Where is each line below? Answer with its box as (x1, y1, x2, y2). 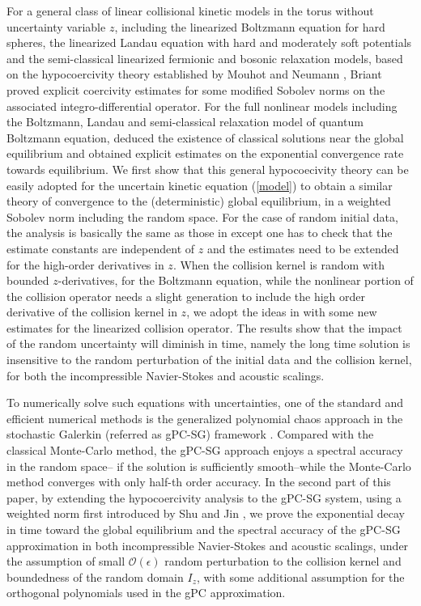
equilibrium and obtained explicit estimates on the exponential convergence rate (6, 145, 404, 162)
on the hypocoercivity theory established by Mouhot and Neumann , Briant (6, 66, 382, 83)
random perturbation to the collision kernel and (164, 553, 402, 570)
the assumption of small (6, 553, 125, 570)
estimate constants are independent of (6, 239, 195, 256)
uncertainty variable (6, 18, 106, 35)
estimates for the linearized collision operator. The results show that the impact (6, 319, 402, 336)
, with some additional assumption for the (196, 568, 405, 585)
